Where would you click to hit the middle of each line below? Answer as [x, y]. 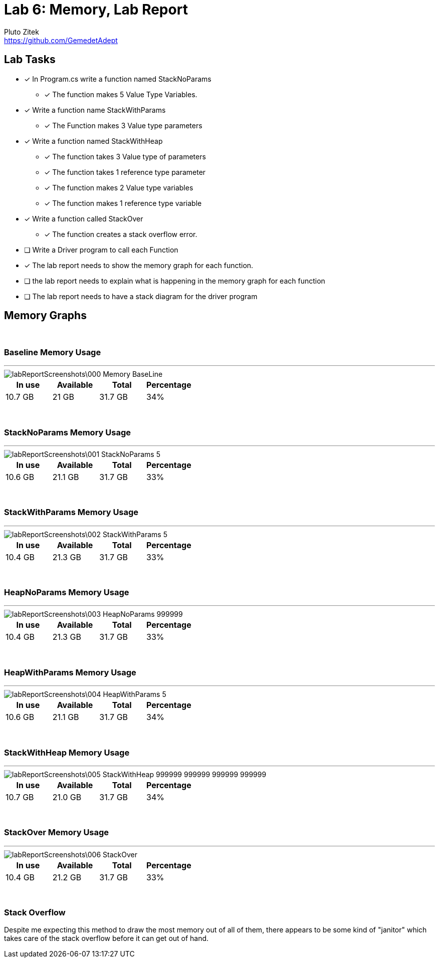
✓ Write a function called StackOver [84, 218]
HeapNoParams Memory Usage [67, 592]
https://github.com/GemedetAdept [61, 40]
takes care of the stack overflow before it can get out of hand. [106, 938]
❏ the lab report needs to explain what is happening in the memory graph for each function [175, 281]
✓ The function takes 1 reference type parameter [125, 172]
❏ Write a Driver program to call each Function [101, 250]
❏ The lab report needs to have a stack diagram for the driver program [141, 296]
